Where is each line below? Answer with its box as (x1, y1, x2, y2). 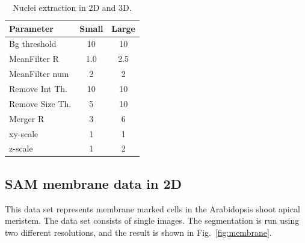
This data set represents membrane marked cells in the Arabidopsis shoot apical (5, 202, 300, 215)
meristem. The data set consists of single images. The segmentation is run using (5, 214, 300, 227)
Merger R (9, 112, 45, 125)
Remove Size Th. (9, 97, 72, 109)
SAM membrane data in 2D (5, 174, 182, 192)
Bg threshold (9, 37, 57, 50)
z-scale (9, 142, 33, 155)
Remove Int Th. (9, 82, 68, 94)
